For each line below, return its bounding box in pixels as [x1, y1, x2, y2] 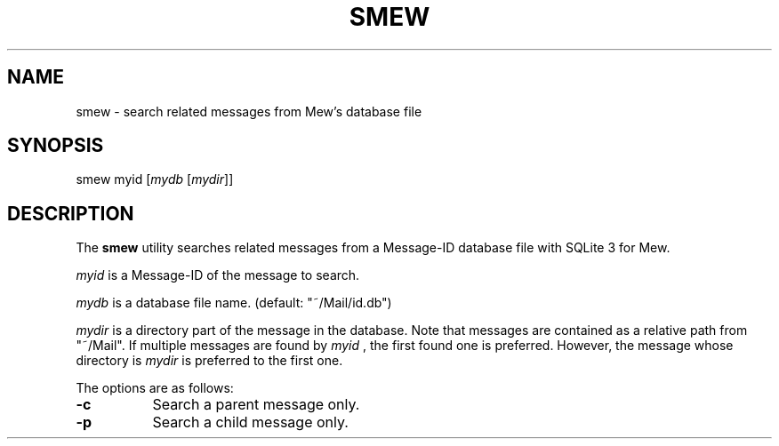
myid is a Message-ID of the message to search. [76, 267, 360, 283]
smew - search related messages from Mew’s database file [76, 103, 422, 119]
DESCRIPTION [7, 202, 134, 225]
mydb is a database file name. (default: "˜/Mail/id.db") [76, 295, 392, 311]
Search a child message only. [152, 413, 349, 432]
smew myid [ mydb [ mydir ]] [76, 171, 234, 187]
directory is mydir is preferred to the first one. [76, 353, 343, 369]
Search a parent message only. [152, 395, 360, 414]
